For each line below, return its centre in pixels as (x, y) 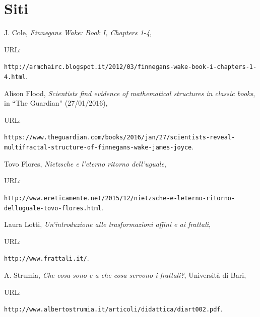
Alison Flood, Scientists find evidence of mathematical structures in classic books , (130, 93)
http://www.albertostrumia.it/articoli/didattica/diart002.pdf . (113, 309)
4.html (15, 77)
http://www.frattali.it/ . (47, 258)
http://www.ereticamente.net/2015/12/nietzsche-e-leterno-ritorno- (120, 198)
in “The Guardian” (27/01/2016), (56, 103)
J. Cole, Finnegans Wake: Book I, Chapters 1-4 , (78, 32)
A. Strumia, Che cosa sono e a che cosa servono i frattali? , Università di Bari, (125, 275)
